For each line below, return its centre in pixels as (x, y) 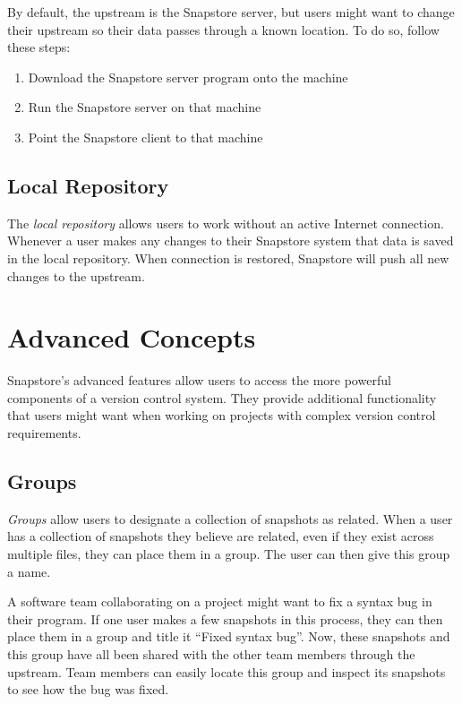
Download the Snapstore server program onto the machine (188, 77)
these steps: (39, 47)
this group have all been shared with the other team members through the (211, 654)
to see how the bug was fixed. (88, 689)
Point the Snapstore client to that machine (145, 137)
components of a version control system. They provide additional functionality (222, 397)
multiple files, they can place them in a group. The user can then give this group (229, 554)
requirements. (44, 433)
